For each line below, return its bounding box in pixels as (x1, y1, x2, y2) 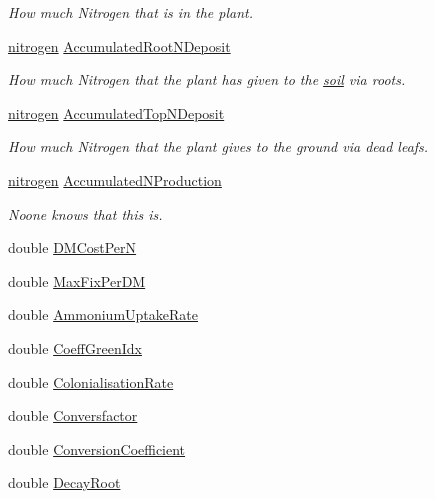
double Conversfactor (8, 405, 138, 426)
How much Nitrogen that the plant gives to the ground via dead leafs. (8, 136, 429, 157)
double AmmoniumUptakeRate (8, 304, 198, 325)
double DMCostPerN (8, 237, 137, 258)
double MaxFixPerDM (8, 270, 146, 291)
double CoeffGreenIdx (8, 337, 142, 358)
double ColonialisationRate (8, 371, 174, 392)
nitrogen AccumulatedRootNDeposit (8, 35, 231, 56)
